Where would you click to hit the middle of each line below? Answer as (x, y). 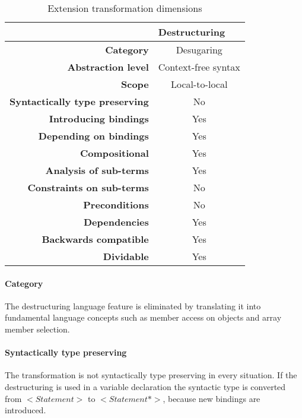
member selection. (37, 329)
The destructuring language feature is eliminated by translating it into (133, 305)
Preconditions (116, 205)
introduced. (26, 410)
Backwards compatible (95, 239)
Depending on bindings (93, 136)
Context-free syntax (199, 67)
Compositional (114, 153)
